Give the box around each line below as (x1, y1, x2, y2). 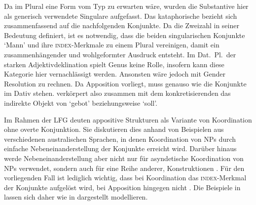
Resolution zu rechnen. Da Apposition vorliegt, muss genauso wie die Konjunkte (4, 78, 247, 88)
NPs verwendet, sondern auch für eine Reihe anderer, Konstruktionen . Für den (4, 163, 245, 173)
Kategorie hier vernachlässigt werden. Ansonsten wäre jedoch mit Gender (4, 69, 226, 79)
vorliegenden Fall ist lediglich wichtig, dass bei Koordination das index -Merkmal (4, 172, 247, 183)
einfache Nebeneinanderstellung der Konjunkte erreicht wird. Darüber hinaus (4, 143, 237, 154)
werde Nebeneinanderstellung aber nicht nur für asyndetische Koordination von (4, 153, 244, 163)
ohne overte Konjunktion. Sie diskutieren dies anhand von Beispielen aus (4, 124, 224, 134)
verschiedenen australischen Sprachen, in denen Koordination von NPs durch (4, 133, 236, 144)
